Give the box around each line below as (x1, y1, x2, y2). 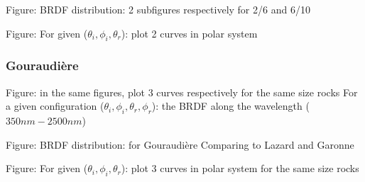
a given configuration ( (6, 98, 104, 113)
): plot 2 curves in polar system (121, 25, 258, 40)
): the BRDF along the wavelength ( (151, 98, 310, 113)
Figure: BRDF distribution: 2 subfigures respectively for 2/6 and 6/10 (6, 2, 310, 16)
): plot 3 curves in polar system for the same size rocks (121, 161, 359, 176)
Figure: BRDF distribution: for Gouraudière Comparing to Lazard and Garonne (6, 137, 354, 152)
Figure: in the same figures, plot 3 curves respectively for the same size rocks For (6, 84, 358, 99)
